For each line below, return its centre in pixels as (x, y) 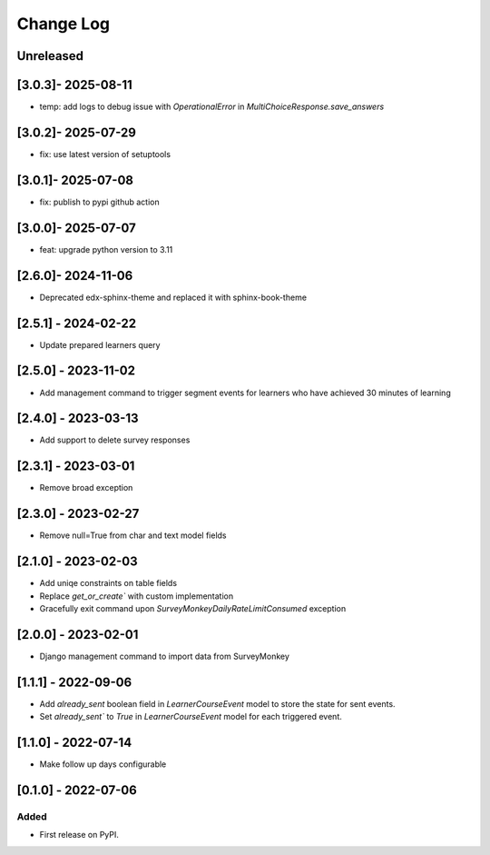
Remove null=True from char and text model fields (133, 535)
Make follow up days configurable (103, 764)
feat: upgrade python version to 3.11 (106, 249)
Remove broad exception (86, 488)
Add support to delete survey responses (115, 440)
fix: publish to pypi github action (99, 202)
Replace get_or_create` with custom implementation (137, 596)
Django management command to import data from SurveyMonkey (165, 656)
